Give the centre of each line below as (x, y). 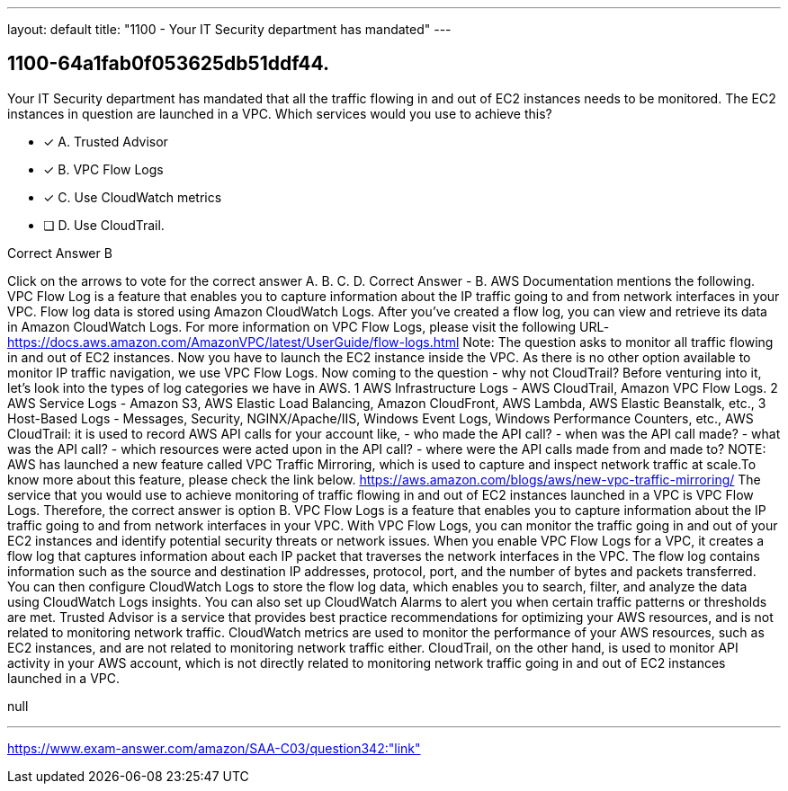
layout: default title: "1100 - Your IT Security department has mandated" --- (229, 29)
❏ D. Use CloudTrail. (104, 225)
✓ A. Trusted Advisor (106, 141)
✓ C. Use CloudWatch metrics (133, 197)
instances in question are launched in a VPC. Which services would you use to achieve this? (280, 113)
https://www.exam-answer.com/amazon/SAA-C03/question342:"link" (214, 748)
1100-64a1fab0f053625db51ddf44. (168, 64)
